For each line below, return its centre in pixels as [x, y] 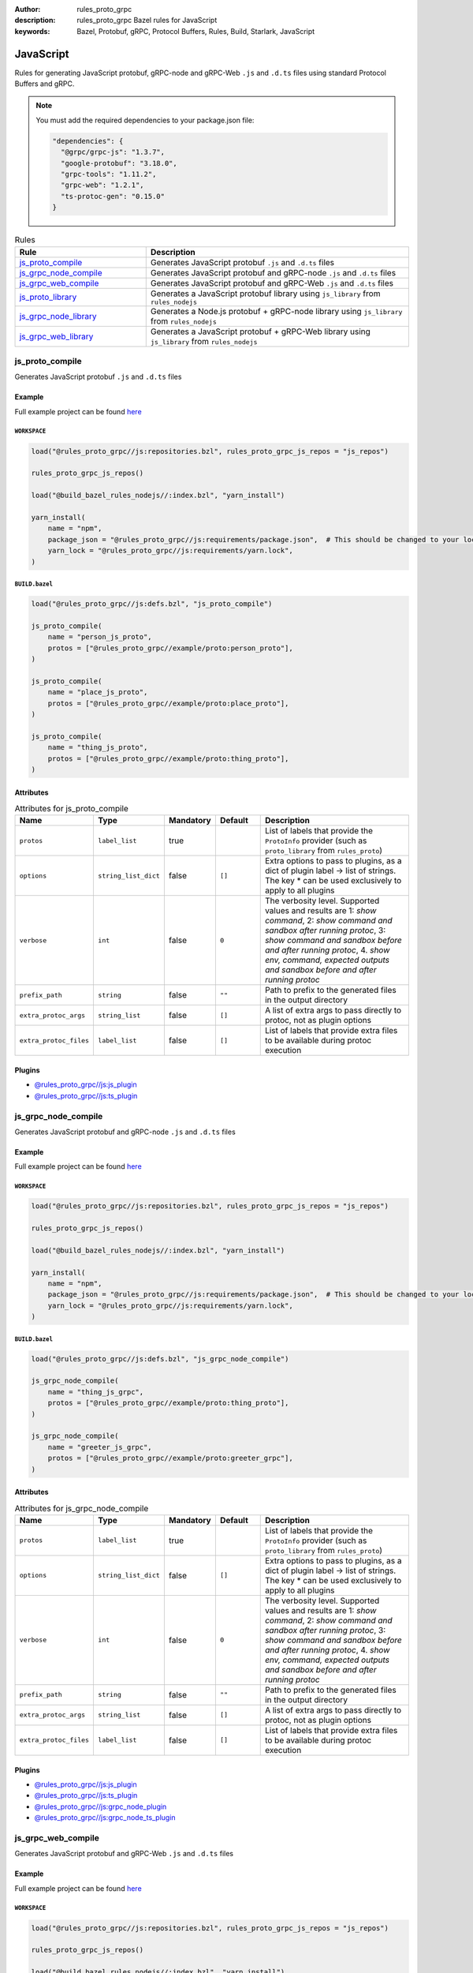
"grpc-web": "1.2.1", [102, 185]
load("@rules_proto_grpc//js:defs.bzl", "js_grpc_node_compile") [160, 1359]
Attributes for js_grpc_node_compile [82, 1508]
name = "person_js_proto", [100, 637]
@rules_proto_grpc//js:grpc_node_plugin [101, 1806]
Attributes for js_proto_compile [72, 809]
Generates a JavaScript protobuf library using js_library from [265, 294]
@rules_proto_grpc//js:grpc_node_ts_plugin [105, 1818]
